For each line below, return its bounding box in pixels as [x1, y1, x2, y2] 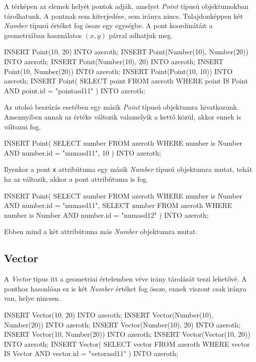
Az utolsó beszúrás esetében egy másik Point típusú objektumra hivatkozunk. [4, 102, 239, 112]
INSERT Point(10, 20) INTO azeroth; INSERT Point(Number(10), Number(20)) [4, 46, 249, 57]
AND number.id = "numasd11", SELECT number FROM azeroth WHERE [4, 200, 232, 210]
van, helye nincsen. [4, 293, 61, 303]
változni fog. [4, 121, 41, 131]
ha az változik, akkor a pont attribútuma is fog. [4, 173, 148, 184]
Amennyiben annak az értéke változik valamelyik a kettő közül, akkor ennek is [4, 111, 242, 121]
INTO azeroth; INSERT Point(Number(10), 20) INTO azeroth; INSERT [4, 56, 224, 66]
